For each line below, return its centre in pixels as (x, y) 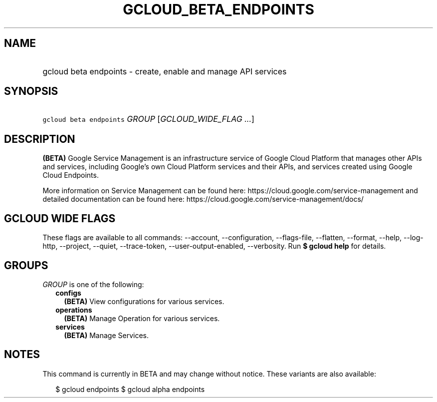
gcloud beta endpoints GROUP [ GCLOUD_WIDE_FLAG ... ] (148, 119)
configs (68, 293)
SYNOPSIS (31, 91)
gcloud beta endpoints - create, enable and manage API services (165, 71)
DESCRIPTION (40, 139)
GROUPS (26, 265)
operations (74, 310)
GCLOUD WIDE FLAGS (60, 218)
